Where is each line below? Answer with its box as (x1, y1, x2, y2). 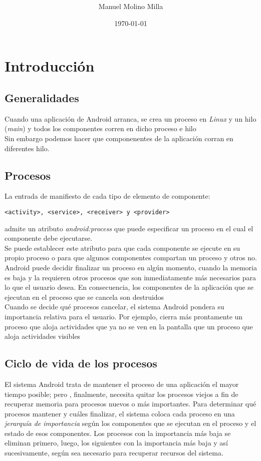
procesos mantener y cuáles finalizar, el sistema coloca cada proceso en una (5, 408, 235, 418)
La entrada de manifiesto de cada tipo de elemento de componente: (5, 191, 210, 201)
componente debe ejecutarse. (5, 233, 93, 243)
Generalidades (5, 90, 79, 105)
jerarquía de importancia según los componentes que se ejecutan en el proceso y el (5, 418, 256, 428)
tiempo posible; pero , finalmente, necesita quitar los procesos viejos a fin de (5, 388, 238, 399)
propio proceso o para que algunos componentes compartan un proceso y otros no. (5, 252, 257, 263)
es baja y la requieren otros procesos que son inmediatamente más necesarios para (5, 272, 256, 282)
